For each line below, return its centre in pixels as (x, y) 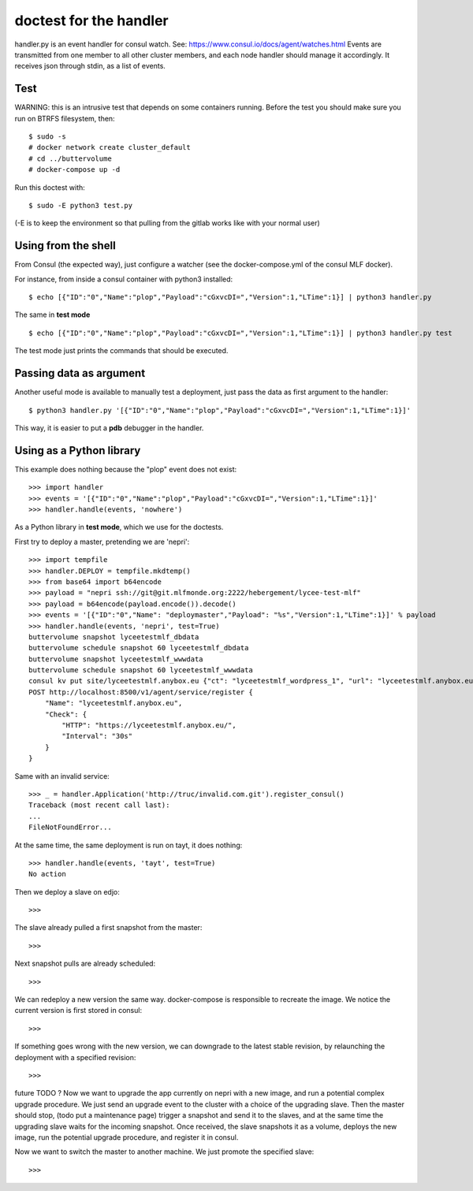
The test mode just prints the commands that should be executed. (121, 351)
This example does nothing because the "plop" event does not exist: (125, 469)
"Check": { (66, 714)
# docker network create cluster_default (110, 147)
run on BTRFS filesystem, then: (65, 118)
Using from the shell (65, 246)
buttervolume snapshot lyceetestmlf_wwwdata (116, 659)
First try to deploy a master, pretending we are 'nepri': (102, 542)
